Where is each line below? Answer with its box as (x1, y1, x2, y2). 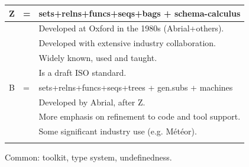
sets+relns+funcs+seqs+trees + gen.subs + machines (38, 81, 233, 93)
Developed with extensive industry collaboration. (38, 37, 216, 49)
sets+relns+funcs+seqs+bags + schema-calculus (38, 7, 241, 19)
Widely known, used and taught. (38, 52, 157, 64)
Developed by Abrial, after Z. (38, 95, 145, 108)
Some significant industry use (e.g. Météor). (38, 125, 197, 137)
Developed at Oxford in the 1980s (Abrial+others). (38, 22, 224, 34)
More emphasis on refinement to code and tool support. (38, 110, 241, 123)
